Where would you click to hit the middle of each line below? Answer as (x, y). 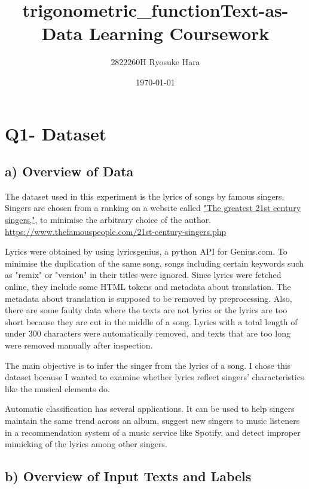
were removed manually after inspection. (79, 345)
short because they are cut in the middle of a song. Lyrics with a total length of (151, 321)
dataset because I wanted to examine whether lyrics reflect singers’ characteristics (154, 377)
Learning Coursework (179, 33)
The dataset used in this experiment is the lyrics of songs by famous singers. (145, 196)
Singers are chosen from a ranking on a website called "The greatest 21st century (153, 208)
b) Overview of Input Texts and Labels (128, 476)
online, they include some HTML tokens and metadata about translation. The (148, 287)
